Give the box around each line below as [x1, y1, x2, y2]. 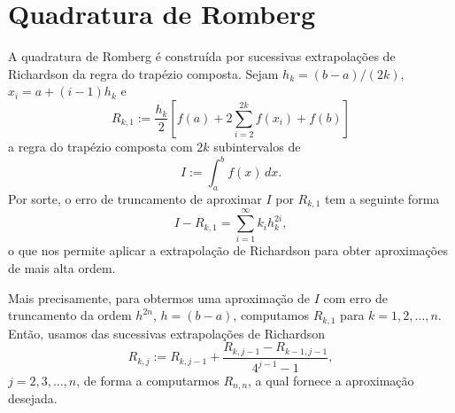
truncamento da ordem [8, 306, 132, 324]
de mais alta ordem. [8, 258, 116, 277]
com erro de [323, 288, 388, 307]
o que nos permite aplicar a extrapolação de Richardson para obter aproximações [8, 241, 448, 260]
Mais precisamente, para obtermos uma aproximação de [8, 288, 311, 307]
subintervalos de [213, 136, 301, 155]
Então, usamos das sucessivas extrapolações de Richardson [8, 323, 326, 342]
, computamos [233, 306, 309, 324]
